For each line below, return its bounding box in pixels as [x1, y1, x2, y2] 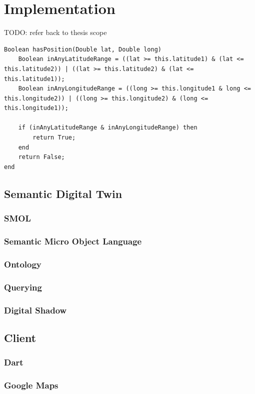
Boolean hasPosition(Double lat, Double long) [4, 45, 161, 53]
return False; [18, 153, 65, 161]
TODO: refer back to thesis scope [4, 27, 107, 37]
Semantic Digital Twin [4, 185, 122, 201]
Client [4, 329, 36, 345]
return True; [32, 134, 76, 141]
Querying [4, 280, 42, 293]
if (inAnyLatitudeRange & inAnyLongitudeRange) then [18, 124, 197, 131]
